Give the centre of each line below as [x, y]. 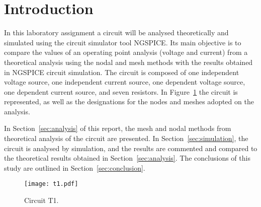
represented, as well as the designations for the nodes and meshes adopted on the [129, 101]
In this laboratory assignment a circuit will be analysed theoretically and [116, 32]
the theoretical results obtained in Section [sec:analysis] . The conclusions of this [127, 158]
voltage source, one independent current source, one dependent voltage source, [125, 82]
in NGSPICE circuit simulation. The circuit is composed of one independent [122, 72]
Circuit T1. [41, 200]
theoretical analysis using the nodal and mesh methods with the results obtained [128, 62]
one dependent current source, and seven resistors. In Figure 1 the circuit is [121, 91]
